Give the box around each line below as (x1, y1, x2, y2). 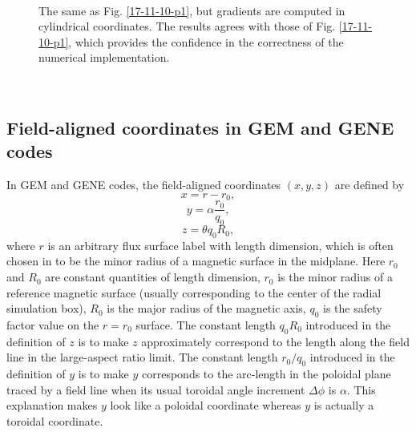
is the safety (323, 300, 382, 317)
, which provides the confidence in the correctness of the (68, 33, 344, 50)
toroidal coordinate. (6, 413, 103, 429)
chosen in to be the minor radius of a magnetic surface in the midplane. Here (6, 252, 386, 269)
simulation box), (6, 300, 87, 317)
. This (346, 381, 376, 398)
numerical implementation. (38, 49, 170, 66)
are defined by (334, 176, 405, 193)
